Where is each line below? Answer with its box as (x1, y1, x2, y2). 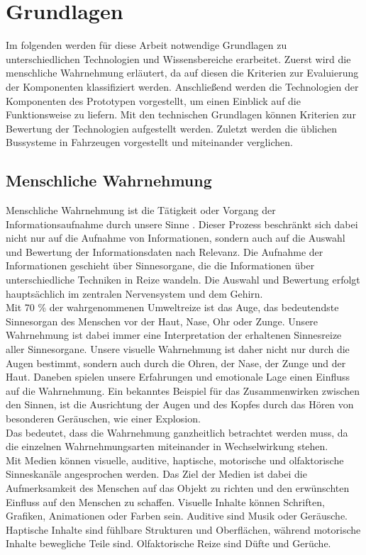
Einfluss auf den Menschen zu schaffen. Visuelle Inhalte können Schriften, (6, 494, 325, 509)
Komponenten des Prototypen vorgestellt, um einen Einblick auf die (6, 93, 301, 108)
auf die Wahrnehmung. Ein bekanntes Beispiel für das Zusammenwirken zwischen (6, 383, 360, 398)
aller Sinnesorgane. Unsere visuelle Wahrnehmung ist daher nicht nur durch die (6, 342, 350, 357)
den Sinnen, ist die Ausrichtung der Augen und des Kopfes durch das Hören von (6, 397, 354, 412)
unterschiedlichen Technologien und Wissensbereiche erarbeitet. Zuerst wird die (6, 51, 351, 66)
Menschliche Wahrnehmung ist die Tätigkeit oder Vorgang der (6, 203, 276, 218)
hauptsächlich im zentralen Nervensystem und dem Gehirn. (6, 286, 263, 301)
